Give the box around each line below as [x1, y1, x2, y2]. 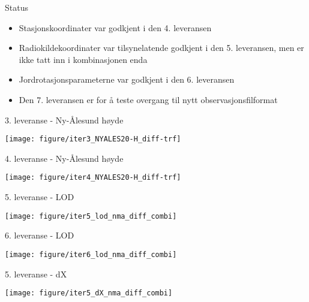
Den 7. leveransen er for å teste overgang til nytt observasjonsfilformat [19, 93, 278, 105]
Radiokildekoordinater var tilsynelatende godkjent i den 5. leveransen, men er [19, 41, 304, 54]
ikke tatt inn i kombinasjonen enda [19, 53, 148, 65]
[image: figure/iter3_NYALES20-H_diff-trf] [5, 135, 181, 144]
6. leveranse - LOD [5, 229, 74, 241]
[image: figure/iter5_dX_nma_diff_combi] [5, 289, 173, 298]
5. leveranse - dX [5, 267, 67, 280]
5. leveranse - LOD [5, 191, 74, 203]
